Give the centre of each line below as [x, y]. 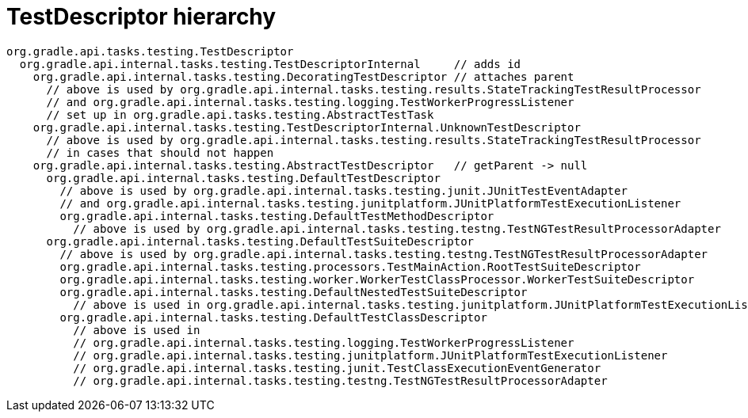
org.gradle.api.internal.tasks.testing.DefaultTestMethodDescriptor [277, 216]
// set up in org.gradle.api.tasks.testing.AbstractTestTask [240, 114]
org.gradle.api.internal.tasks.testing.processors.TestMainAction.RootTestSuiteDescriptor [350, 266]
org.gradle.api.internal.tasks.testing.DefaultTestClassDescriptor [273, 317]
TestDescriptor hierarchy [141, 17]
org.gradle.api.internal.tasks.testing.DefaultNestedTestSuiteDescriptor [294, 292]
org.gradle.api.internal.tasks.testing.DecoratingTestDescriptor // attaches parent [303, 76]
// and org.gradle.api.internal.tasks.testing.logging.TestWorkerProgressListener [310, 102]
